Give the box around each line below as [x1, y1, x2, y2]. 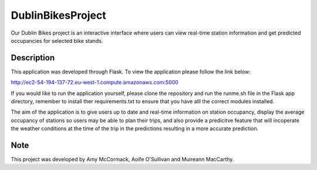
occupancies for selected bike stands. [11, 37, 103, 44]
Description [11, 53, 55, 63]
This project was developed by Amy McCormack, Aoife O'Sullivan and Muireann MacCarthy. [11, 156, 234, 163]
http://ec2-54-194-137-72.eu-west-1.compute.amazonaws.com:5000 [11, 79, 178, 86]
